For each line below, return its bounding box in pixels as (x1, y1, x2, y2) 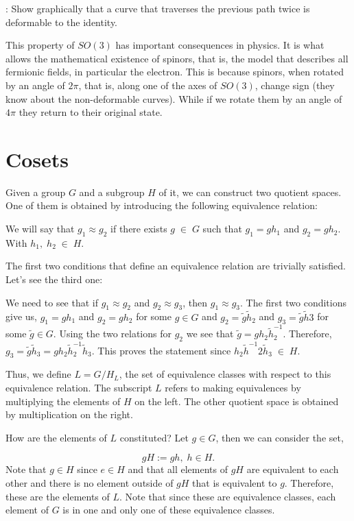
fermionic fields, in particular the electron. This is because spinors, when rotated (5, 64, 344, 79)
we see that (186, 326, 234, 341)
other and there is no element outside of (5, 476, 174, 490)
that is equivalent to (192, 476, 277, 490)
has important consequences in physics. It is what (115, 38, 324, 52)
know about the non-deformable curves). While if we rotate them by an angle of (5, 91, 342, 106)
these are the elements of (5, 489, 110, 503)
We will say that (5, 221, 75, 236)
